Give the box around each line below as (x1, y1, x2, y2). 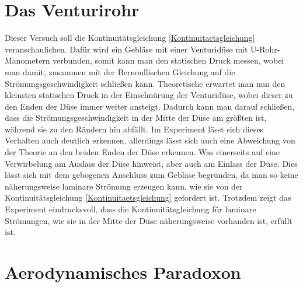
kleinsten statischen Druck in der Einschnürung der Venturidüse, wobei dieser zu (5, 89, 293, 101)
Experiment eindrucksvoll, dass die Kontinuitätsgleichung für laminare (5, 203, 256, 215)
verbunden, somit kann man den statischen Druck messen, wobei (53, 54, 284, 66)
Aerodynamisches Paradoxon (5, 260, 241, 283)
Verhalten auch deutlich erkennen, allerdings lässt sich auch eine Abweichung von (5, 134, 295, 146)
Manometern (5, 54, 50, 66)
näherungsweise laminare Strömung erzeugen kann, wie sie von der (5, 180, 243, 192)
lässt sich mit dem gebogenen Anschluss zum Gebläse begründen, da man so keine (5, 169, 298, 181)
